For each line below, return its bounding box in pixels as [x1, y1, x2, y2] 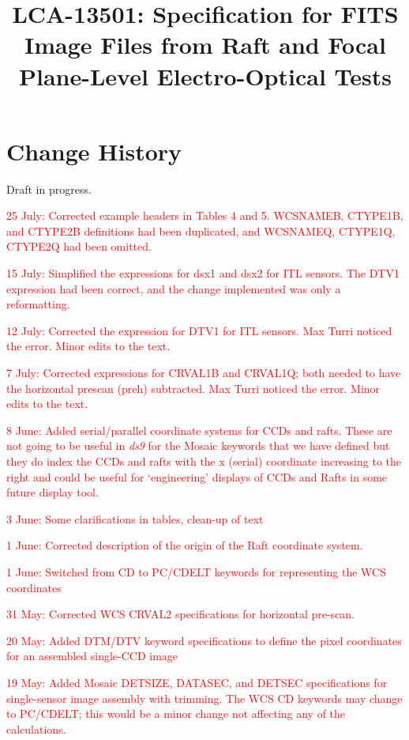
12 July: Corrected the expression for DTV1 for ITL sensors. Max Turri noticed [6, 322, 392, 338]
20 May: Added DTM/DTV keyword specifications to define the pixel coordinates [6, 632, 402, 648]
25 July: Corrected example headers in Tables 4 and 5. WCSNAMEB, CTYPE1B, [6, 207, 403, 224]
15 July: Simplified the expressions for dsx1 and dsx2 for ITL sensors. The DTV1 [6, 265, 400, 281]
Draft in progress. [6, 180, 92, 197]
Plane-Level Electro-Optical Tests [19, 59, 392, 92]
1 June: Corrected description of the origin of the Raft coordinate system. [6, 537, 363, 553]
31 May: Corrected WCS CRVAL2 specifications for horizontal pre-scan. [6, 606, 355, 622]
